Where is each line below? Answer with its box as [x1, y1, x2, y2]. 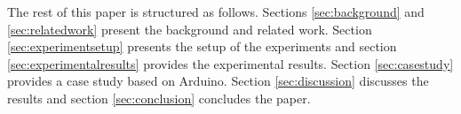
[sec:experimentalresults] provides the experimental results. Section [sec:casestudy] [7, 54, 454, 72]
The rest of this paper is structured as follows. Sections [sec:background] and [7, 3, 425, 20]
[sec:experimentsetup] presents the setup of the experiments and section [7, 37, 397, 56]
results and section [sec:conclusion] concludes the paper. [7, 88, 311, 107]
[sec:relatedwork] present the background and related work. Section [7, 19, 372, 38]
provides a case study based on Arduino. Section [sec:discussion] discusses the [7, 72, 429, 90]
